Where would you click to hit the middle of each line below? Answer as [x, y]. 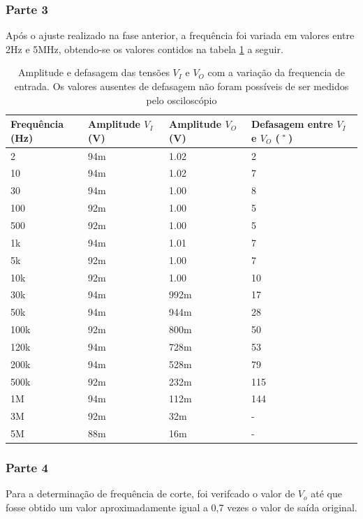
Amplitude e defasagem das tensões [94, 72]
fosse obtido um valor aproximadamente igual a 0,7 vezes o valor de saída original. [181, 507]
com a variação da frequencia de [276, 72]
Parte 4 [27, 468]
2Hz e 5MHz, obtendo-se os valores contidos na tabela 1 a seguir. [145, 49]
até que [326, 494]
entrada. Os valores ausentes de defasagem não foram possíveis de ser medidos [181, 86]
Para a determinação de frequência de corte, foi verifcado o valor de [150, 494]
